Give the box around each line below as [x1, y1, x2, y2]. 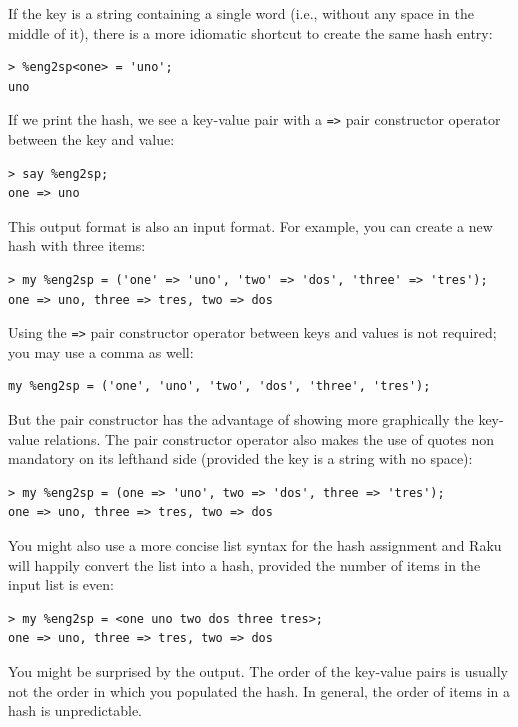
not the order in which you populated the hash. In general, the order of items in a [8, 680, 511, 701]
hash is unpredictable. [8, 700, 142, 721]
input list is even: [8, 574, 114, 595]
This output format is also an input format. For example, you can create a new [8, 215, 493, 236]
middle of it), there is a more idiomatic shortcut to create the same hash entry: [8, 22, 493, 43]
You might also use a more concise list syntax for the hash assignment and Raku [8, 535, 502, 555]
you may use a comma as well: [8, 341, 194, 362]
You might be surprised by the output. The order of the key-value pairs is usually [8, 660, 508, 681]
